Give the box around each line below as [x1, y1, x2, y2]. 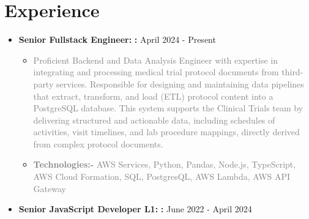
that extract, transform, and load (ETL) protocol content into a [33, 89, 274, 102]
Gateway [33, 182, 66, 195]
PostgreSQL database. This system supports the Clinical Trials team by [33, 102, 303, 114]
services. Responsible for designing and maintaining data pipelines [56, 77, 304, 90]
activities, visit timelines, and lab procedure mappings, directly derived [33, 125, 300, 138]
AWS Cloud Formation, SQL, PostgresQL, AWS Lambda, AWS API [33, 170, 291, 183]
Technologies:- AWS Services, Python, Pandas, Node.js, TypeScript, [33, 158, 296, 171]
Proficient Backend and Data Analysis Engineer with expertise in [33, 53, 278, 66]
